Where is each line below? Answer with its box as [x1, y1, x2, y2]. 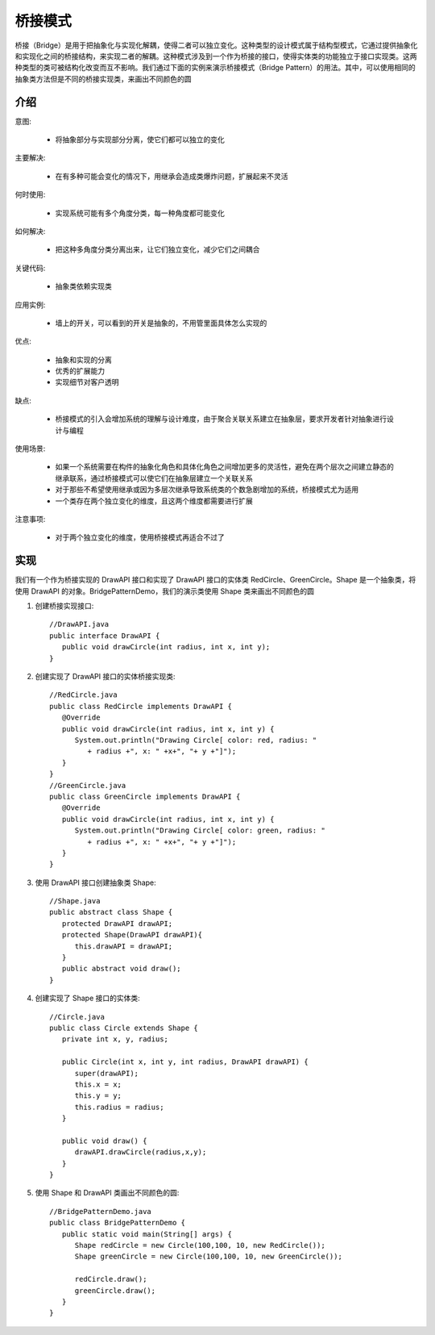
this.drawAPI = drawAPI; [74, 941, 173, 951]
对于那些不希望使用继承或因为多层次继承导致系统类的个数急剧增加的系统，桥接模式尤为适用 [55, 485, 358, 494]
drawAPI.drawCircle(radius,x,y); [74, 1148, 207, 1157]
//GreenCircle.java [49, 781, 126, 790]
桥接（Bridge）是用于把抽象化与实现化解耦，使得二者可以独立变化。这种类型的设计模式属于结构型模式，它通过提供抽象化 [14, 40, 418, 50]
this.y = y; [74, 1091, 122, 1100]
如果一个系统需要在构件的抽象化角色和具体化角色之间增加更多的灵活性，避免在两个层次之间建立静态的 [55, 462, 394, 472]
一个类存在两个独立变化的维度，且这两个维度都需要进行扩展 [55, 496, 253, 506]
